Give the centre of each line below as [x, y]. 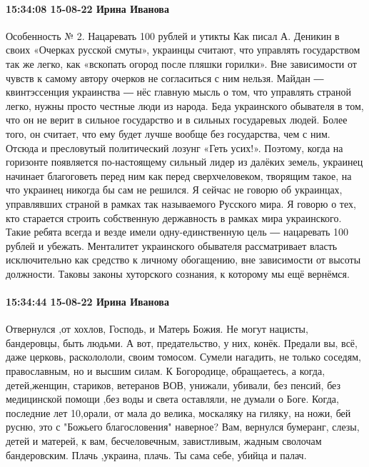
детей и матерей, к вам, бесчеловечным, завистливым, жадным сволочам [164, 441]
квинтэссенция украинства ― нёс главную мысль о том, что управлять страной [178, 92]
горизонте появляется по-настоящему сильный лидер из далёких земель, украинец [184, 162]
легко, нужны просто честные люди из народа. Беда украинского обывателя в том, [185, 105]
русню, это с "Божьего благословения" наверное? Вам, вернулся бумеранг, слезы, [183, 427]
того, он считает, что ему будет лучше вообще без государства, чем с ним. [168, 133]
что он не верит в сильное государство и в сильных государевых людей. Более [177, 120]
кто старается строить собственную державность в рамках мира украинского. [174, 217]
